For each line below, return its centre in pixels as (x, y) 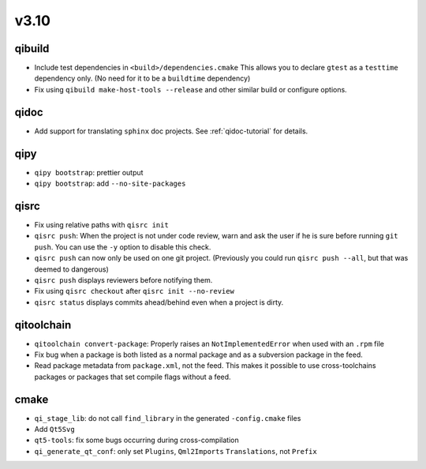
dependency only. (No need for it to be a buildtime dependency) (142, 78)
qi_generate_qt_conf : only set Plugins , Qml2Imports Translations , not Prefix (176, 451)
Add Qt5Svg (54, 430)
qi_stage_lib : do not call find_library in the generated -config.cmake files (168, 418)
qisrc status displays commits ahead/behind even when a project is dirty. (159, 302)
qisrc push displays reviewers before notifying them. (123, 280)
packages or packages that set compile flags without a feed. (133, 377)
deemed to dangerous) (72, 269)
